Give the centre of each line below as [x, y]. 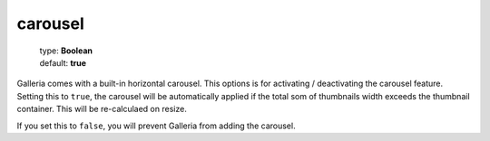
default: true [63, 62]
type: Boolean [66, 51]
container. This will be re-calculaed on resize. [102, 109]
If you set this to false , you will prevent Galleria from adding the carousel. [156, 126]
